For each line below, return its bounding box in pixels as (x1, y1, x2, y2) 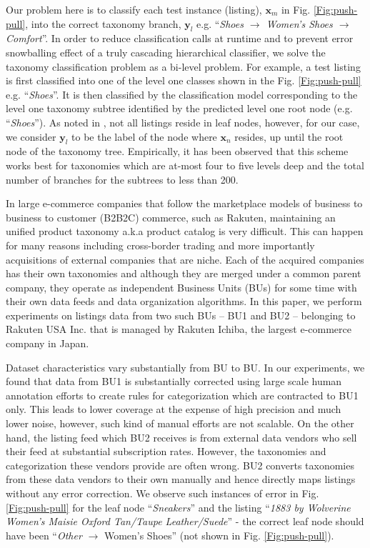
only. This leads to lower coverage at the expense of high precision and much (6, 402, 341, 417)
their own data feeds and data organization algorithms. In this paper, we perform (6, 294, 362, 309)
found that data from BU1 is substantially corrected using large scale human (6, 374, 342, 389)
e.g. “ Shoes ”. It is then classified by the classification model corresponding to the (6, 86, 358, 101)
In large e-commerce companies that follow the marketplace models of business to (6, 196, 363, 211)
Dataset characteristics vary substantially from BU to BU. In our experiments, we (6, 359, 365, 374)
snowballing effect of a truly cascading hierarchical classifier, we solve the (6, 44, 326, 59)
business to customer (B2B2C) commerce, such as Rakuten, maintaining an (6, 209, 336, 224)
